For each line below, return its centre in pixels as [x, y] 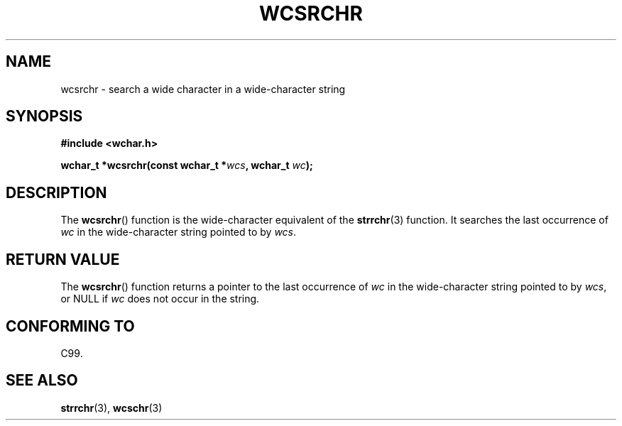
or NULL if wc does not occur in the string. [160, 299]
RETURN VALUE [63, 259]
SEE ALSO [42, 381]
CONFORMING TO [70, 326]
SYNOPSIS [44, 116]
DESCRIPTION [56, 192]
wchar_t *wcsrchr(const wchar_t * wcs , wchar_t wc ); [187, 165]
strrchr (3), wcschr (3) [111, 408]
